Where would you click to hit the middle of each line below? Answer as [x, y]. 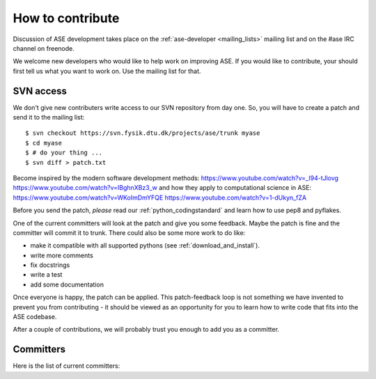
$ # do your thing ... [64, 153]
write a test [46, 275]
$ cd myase [44, 143]
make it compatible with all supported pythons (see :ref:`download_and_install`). [145, 245]
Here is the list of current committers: [66, 366]
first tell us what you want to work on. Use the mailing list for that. [107, 71]
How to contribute [66, 18]
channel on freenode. [44, 48]
